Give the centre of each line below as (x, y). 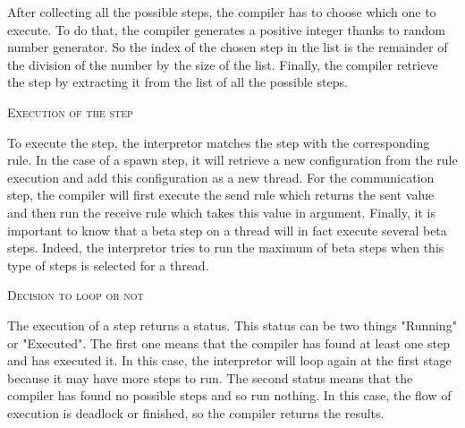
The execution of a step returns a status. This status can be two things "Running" (232, 325)
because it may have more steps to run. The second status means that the (210, 377)
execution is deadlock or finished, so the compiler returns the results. (196, 412)
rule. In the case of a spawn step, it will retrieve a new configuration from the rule (232, 160)
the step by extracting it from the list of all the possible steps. (178, 82)
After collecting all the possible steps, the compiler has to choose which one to (222, 12)
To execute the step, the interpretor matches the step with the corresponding (219, 142)
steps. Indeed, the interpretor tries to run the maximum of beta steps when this (226, 248)
